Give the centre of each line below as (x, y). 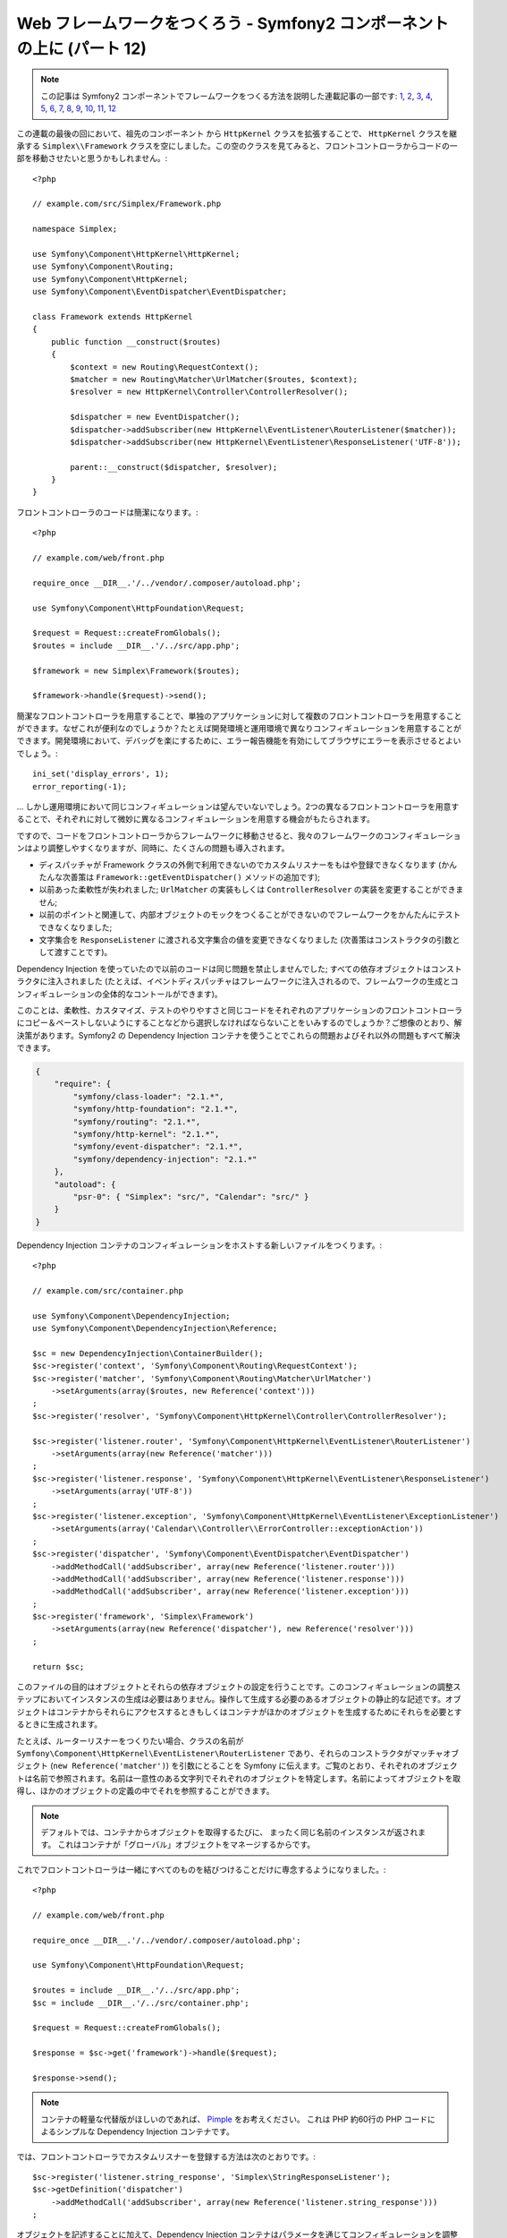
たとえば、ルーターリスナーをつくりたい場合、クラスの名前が (130, 1740)
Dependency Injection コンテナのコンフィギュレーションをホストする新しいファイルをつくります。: (199, 1245)
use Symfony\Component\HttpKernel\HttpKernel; (136, 254)
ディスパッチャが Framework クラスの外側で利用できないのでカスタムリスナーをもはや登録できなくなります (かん (248, 865)
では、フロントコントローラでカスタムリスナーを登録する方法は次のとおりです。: (166, 2157)
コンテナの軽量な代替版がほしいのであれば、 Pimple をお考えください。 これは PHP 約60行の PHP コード (234, 2119)
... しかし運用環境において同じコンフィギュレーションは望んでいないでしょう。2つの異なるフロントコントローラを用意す (238, 807)
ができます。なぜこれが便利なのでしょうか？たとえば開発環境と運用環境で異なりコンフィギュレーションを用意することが (239, 729)
